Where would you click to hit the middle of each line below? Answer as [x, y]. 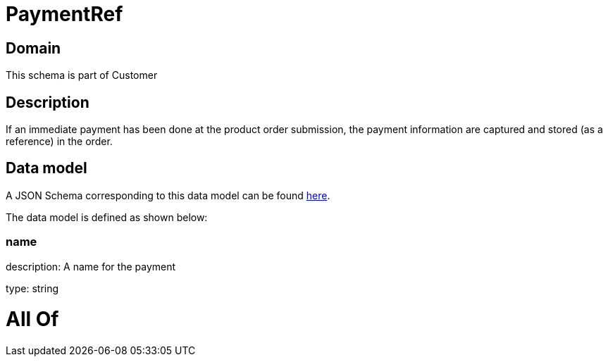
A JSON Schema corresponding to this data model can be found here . [168, 195]
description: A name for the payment [91, 266]
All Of [32, 319]
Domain [33, 48]
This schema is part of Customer [82, 75]
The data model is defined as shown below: [107, 217]
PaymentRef [64, 14]
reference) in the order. [59, 142]
